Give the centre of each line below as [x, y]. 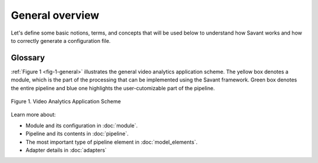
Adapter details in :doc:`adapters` [66, 150]
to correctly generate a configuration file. [61, 40]
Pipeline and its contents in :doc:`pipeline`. [77, 134]
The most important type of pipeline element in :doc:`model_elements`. [112, 142]
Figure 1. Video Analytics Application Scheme [66, 101]
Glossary [28, 58]
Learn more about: [33, 115]
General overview [55, 15]
